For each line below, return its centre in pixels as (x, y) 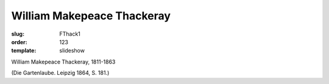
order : (19, 42)
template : (24, 51)
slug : (18, 34)
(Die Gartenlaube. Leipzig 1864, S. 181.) (60, 73)
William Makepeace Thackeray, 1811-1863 (63, 62)
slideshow (72, 51)
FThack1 (70, 34)
